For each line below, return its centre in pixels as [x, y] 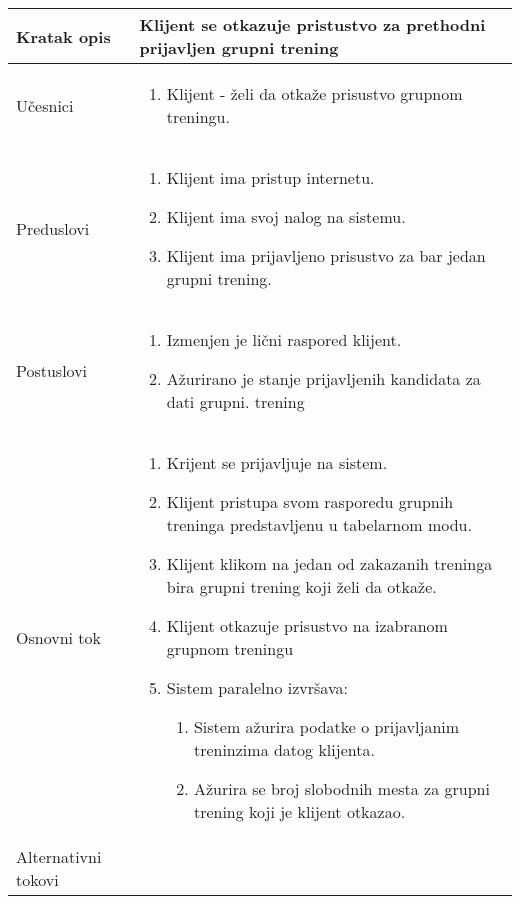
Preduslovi [53, 228]
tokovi [37, 879]
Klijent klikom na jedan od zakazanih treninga [329, 563]
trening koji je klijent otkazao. [299, 811]
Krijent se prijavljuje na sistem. [277, 462]
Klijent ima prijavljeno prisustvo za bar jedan [326, 255]
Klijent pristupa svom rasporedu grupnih [310, 501]
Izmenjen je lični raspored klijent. [284, 339]
